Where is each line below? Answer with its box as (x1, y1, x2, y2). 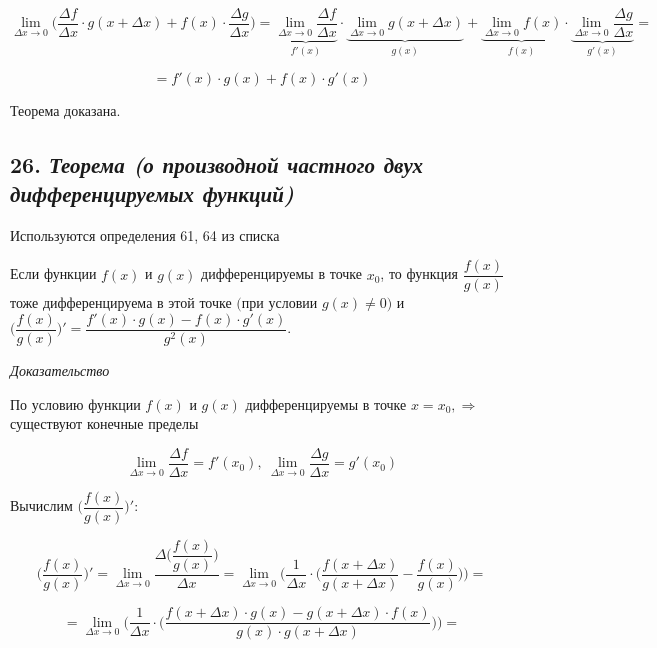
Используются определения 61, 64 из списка (10, 224, 280, 245)
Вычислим (10, 495, 73, 516)
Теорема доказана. (10, 99, 121, 120)
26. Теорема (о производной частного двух (10, 148, 423, 179)
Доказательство (10, 360, 110, 381)
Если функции (10, 263, 97, 284)
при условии (241, 292, 318, 313)
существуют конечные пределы (10, 413, 199, 434)
